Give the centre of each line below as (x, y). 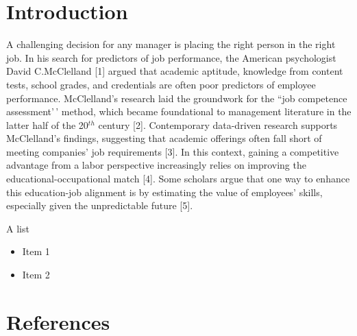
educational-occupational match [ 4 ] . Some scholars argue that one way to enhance (178, 179)
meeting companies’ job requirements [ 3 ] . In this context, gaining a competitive (173, 151)
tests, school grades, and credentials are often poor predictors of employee (161, 84)
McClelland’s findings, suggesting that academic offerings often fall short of (164, 138)
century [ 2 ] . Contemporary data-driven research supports (218, 124)
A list (18, 228)
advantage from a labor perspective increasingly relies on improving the (156, 165)
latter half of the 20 (47, 124)
